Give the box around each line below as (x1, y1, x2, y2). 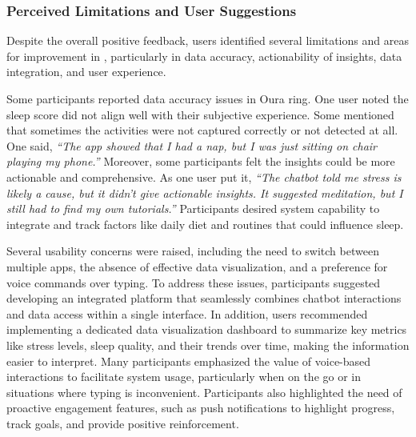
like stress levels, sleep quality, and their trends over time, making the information (6, 336, 410, 353)
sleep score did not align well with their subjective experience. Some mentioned (6, 106, 394, 122)
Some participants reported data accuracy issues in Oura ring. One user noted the (6, 90, 409, 106)
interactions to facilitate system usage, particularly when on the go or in (6, 368, 362, 385)
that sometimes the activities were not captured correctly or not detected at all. (6, 122, 398, 138)
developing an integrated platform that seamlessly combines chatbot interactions (6, 290, 402, 307)
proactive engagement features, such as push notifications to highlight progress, (6, 399, 395, 416)
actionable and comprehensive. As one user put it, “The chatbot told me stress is (6, 168, 402, 185)
